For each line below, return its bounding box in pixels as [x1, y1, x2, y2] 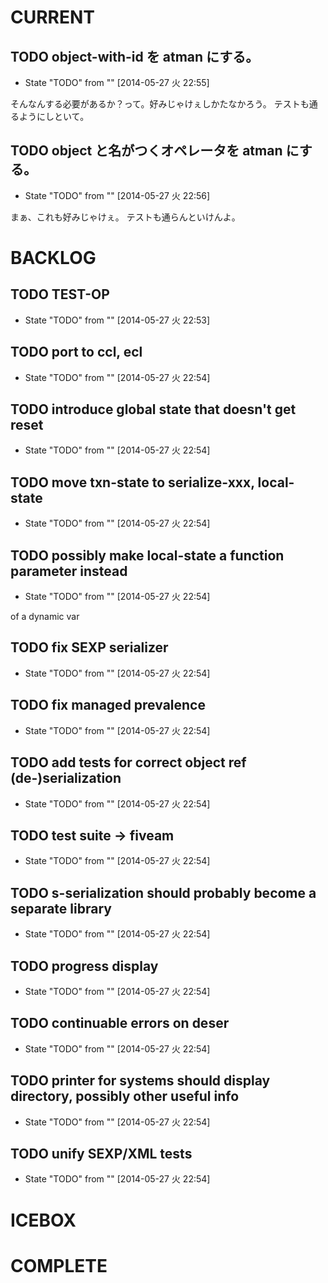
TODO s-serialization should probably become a [10, 884, 317, 901]
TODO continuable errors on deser [10, 1015, 230, 1032]
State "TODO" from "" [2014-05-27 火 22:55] [24, 77, 210, 88]
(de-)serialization [10, 770, 122, 787]
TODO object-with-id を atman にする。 [10, 48, 260, 65]
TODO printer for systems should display [10, 1072, 271, 1090]
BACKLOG [10, 247, 97, 269]
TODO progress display [10, 957, 159, 975]
